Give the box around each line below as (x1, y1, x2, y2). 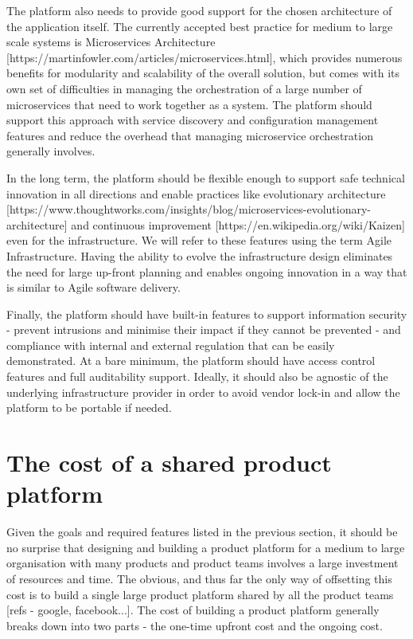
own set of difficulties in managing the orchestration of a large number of (6, 80, 362, 96)
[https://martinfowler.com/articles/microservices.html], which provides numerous (6, 49, 403, 65)
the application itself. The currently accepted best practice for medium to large (6, 18, 393, 34)
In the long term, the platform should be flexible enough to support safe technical (6, 169, 405, 186)
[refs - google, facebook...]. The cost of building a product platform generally (6, 602, 380, 618)
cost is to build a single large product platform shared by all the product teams (6, 586, 394, 602)
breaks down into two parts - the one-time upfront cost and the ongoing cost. (6, 617, 383, 633)
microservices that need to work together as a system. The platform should (6, 96, 372, 112)
